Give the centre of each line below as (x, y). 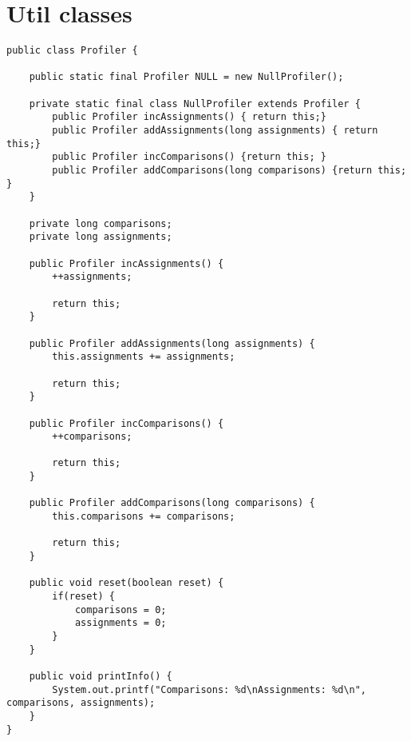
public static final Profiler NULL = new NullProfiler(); (186, 77)
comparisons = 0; (121, 610)
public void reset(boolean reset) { (126, 583)
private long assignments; (101, 237)
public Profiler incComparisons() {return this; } (189, 157)
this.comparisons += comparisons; (144, 517)
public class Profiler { (72, 51)
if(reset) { (84, 597)
